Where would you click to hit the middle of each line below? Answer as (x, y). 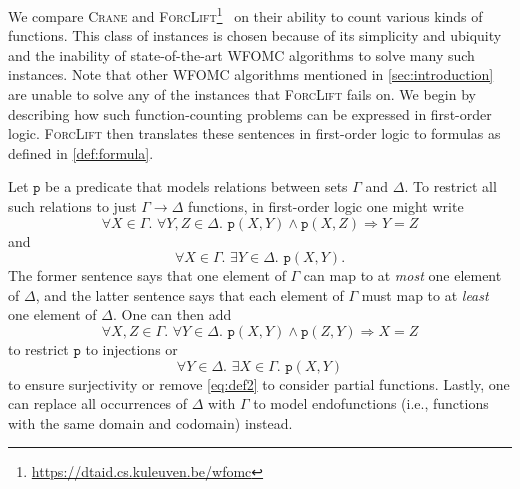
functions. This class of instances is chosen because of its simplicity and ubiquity (255, 35)
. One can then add (172, 314)
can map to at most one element (402, 275)
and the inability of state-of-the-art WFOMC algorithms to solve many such (241, 54)
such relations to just (72, 206)
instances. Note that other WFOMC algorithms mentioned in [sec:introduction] (251, 74)
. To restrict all (450, 186)
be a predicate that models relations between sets (196, 186)
